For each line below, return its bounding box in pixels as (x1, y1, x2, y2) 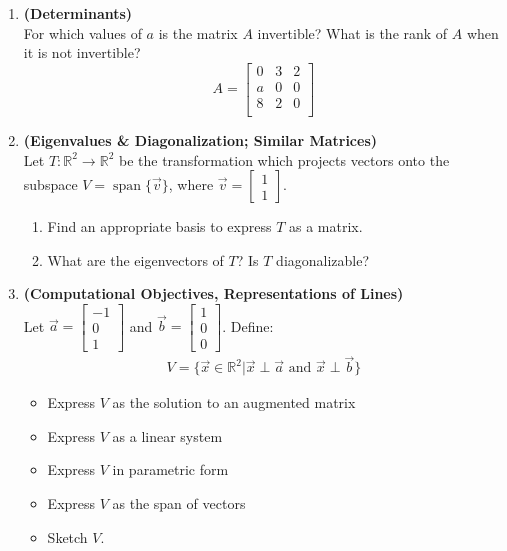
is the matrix (158, 22, 238, 43)
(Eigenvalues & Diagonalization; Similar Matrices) (23, 129, 378, 150)
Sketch (47, 526, 88, 547)
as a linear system (112, 425, 223, 446)
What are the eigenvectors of (47, 249, 224, 270)
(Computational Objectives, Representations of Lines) (23, 283, 404, 304)
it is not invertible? (23, 42, 141, 63)
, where (168, 174, 214, 195)
